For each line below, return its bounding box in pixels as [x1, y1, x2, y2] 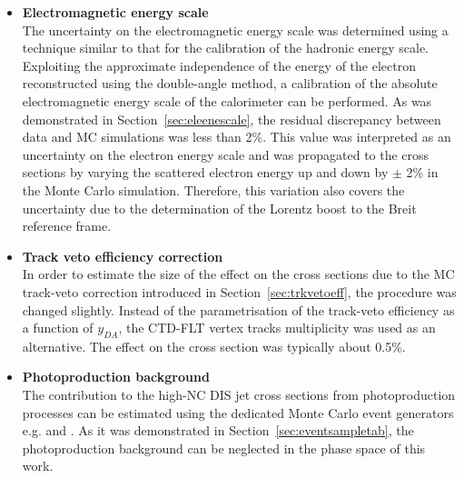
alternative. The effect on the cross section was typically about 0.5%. [22, 336, 406, 355]
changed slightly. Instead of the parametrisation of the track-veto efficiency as [22, 300, 455, 319]
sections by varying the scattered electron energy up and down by [22, 163, 389, 182]
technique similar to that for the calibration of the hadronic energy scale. [22, 38, 429, 57]
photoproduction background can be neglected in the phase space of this [22, 438, 426, 457]
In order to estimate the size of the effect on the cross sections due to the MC [22, 264, 455, 284]
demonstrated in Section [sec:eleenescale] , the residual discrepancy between [22, 109, 441, 128]
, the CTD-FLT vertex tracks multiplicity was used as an [118, 318, 436, 337]
